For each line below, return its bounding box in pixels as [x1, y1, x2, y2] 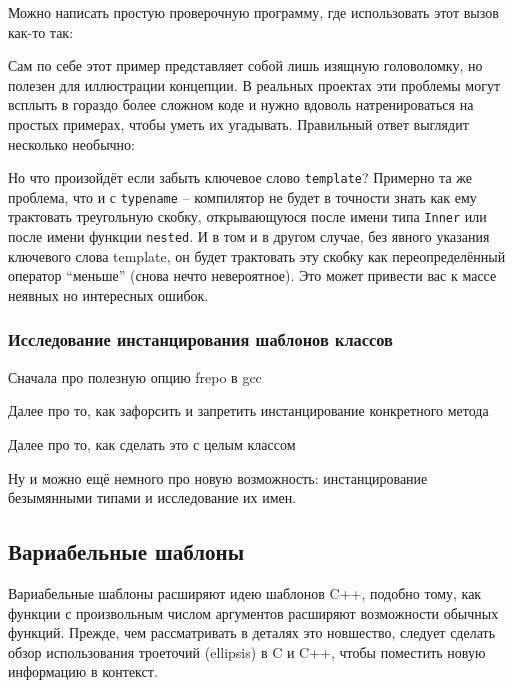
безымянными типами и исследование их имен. [8, 487, 297, 508]
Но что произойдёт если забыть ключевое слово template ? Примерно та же [8, 167, 472, 188]
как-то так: [8, 21, 74, 42]
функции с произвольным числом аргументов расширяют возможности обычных [8, 602, 499, 623]
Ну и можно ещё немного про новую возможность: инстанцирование [8, 467, 428, 488]
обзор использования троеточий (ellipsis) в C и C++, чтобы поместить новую [8, 641, 486, 662]
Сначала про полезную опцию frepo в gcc [8, 366, 262, 387]
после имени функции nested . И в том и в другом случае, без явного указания [8, 226, 490, 247]
